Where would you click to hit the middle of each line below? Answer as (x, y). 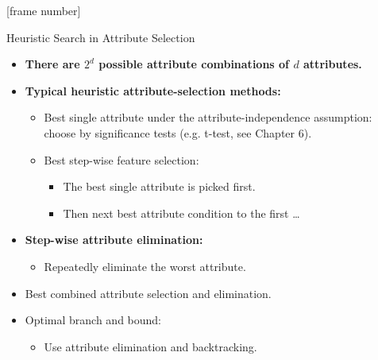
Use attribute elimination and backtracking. (150, 346)
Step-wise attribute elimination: (114, 240)
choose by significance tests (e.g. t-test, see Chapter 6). (178, 132)
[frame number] (44, 10)
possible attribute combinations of (194, 64)
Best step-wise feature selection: (121, 159)
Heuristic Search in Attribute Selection (101, 37)
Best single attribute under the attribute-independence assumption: (208, 117)
